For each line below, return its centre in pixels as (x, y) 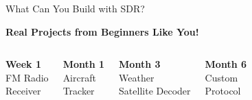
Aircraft (79, 77)
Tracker (79, 91)
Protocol (223, 91)
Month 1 (84, 64)
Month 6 (226, 64)
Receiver (23, 91)
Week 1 (23, 64)
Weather (137, 77)
